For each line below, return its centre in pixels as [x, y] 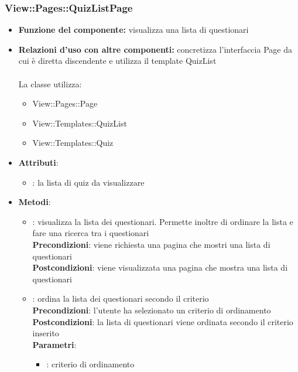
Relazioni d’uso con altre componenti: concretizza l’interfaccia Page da [155, 49]
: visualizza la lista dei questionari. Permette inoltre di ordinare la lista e [163, 221]
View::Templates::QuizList [80, 123]
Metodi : [35, 202]
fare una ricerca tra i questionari [91, 233]
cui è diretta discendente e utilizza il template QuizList [117, 61]
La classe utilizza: [50, 83]
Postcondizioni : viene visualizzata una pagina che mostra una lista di [160, 267]
